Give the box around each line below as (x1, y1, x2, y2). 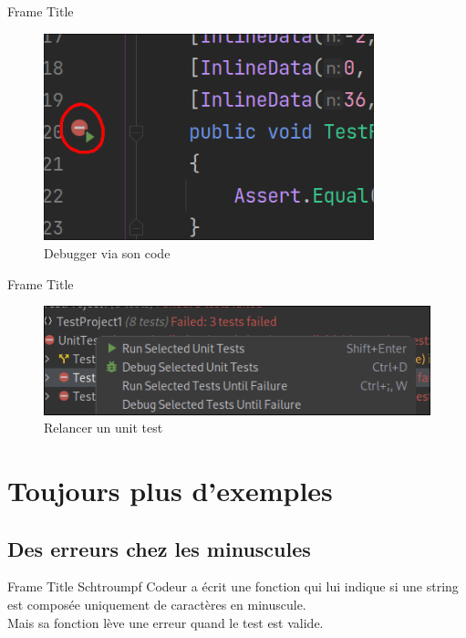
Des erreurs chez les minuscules (7, 534, 311, 562)
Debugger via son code (44, 243, 171, 262)
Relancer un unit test (44, 418, 163, 437)
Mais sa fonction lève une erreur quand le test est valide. (7, 612, 324, 632)
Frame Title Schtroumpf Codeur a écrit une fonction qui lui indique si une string (7, 577, 459, 596)
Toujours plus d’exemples (7, 472, 333, 508)
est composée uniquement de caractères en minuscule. (7, 594, 306, 613)
